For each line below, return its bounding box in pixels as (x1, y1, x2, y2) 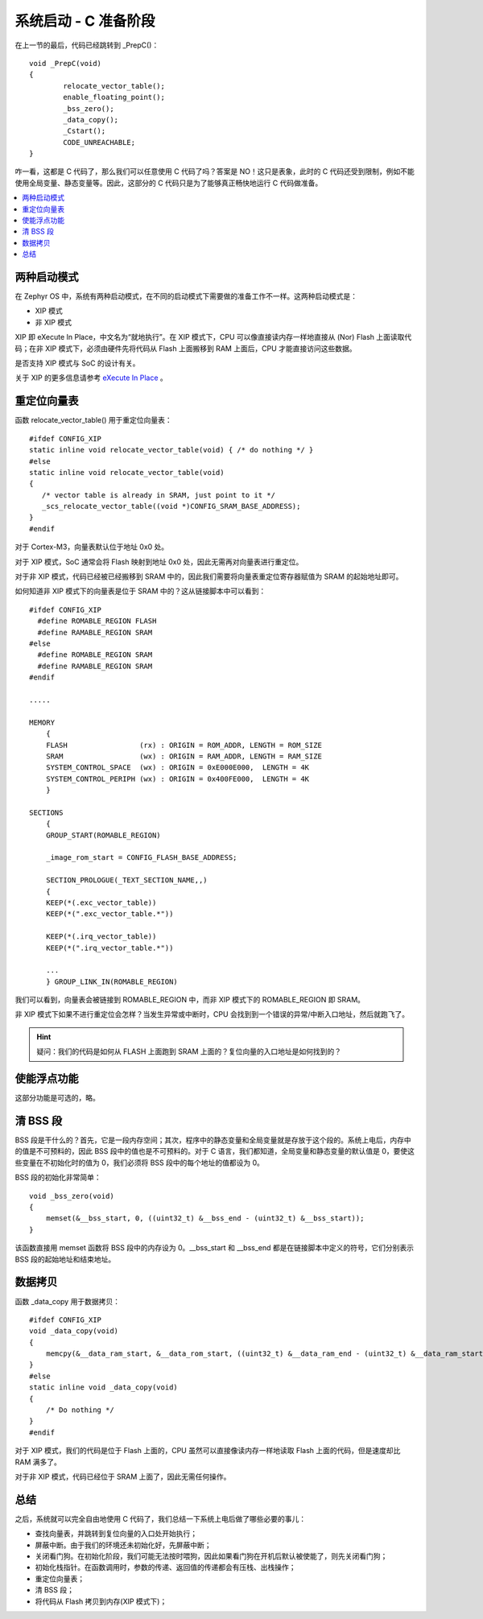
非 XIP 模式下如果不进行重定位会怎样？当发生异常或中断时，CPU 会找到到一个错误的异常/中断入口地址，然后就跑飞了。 (14, 1010, 410, 1019)
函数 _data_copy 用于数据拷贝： (14, 1296, 121, 1306)
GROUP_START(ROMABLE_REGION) (45, 830, 161, 840)
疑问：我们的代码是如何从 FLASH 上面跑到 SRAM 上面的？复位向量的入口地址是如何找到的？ (36, 1047, 342, 1056)
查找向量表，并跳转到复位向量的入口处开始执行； (35, 1529, 197, 1538)
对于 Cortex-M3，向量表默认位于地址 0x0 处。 (14, 542, 169, 551)
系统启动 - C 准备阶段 (14, 12, 155, 30)
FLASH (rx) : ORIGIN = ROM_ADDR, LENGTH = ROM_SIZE (45, 741, 322, 750)
